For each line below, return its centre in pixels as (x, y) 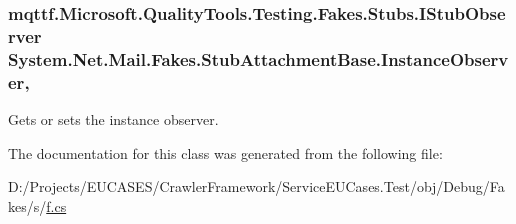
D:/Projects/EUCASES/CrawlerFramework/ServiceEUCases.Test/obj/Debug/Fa (256, 186)
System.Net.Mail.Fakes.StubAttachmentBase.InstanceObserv (258, 58)
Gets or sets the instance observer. (113, 118)
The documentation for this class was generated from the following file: (225, 152)
